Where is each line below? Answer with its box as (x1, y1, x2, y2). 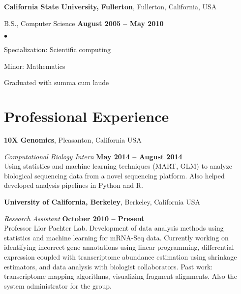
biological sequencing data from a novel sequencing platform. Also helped (4, 170, 225, 180)
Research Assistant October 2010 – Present (4, 213, 145, 223)
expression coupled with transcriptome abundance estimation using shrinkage (4, 252, 237, 262)
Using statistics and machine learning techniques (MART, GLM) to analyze (4, 161, 233, 171)
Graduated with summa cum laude (4, 77, 109, 88)
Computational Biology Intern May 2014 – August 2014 (4, 151, 182, 161)
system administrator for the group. (4, 280, 112, 291)
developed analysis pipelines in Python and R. (4, 180, 143, 190)
